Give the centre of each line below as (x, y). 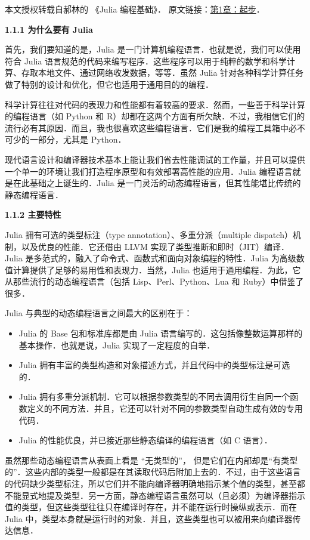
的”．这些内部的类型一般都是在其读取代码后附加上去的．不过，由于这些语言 (153, 472)
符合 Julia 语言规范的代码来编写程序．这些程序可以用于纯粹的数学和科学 (146, 61)
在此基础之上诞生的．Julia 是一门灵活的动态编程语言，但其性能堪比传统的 (157, 183)
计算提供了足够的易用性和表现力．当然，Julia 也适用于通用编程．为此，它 (157, 269)
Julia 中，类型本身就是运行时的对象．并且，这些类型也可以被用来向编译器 (149, 518)
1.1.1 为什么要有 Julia (49, 29)
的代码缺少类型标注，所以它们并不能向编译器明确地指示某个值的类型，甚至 (151, 483)
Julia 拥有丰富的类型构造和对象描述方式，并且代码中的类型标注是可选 (154, 365)
